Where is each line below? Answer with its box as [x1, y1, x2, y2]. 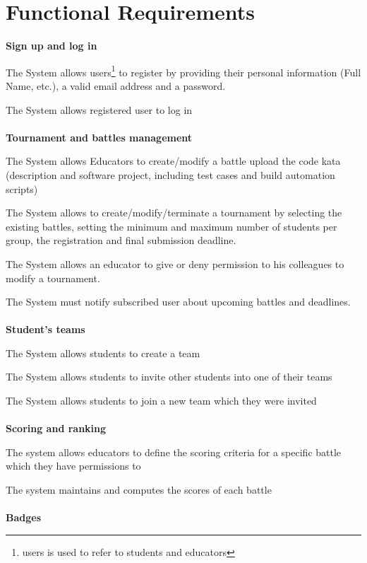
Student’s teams [6, 322, 85, 337]
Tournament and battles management [6, 129, 193, 144]
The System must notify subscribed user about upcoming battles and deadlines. [6, 294, 351, 309]
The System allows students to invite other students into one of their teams [6, 369, 332, 384]
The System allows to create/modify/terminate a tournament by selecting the [6, 205, 342, 220]
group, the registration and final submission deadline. [6, 233, 236, 248]
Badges [6, 510, 42, 525]
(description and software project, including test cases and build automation [6, 167, 335, 182]
